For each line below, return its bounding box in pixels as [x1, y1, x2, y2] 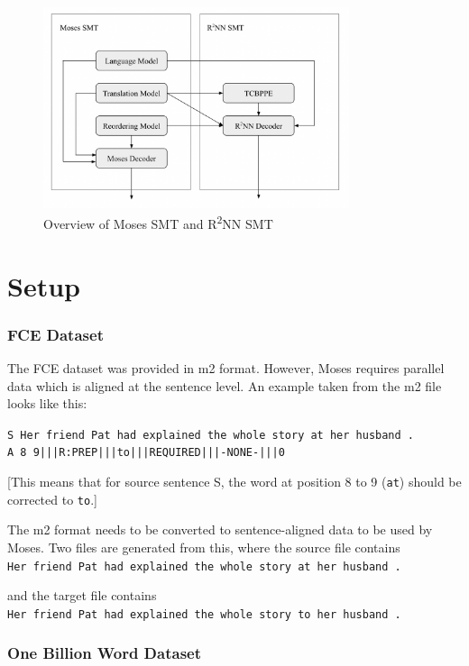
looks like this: [7, 394, 87, 413]
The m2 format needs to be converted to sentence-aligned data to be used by [7, 520, 433, 539]
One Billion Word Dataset [7, 642, 202, 664]
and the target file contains [7, 586, 157, 605]
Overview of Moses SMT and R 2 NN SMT [43, 212, 273, 233]
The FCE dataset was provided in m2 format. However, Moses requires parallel [7, 359, 445, 378]
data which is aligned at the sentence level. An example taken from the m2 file [7, 376, 442, 395]
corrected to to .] [7, 489, 97, 508]
